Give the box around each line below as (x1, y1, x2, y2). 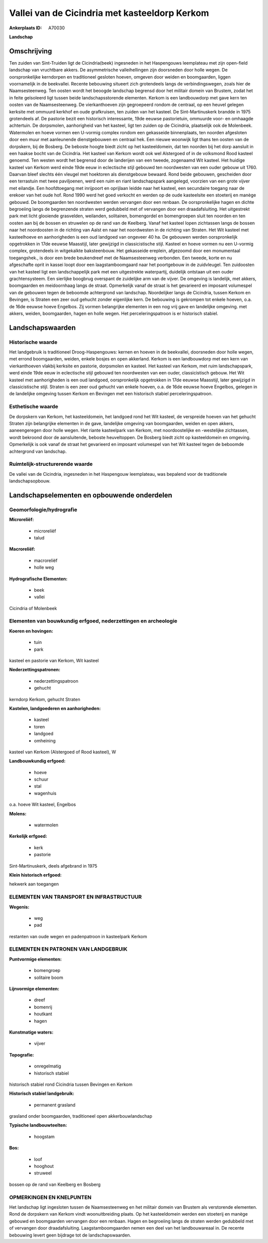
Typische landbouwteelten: (9, 1122, 67, 1128)
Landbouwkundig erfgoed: (9, 758, 66, 764)
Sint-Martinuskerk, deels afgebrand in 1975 (9, 863, 98, 869)
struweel (34, 1170, 52, 1176)
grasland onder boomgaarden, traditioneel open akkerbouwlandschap (9, 1113, 152, 1119)
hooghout (34, 1163, 54, 1169)
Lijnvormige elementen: (9, 986, 60, 992)
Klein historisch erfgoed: (9, 872, 62, 878)
